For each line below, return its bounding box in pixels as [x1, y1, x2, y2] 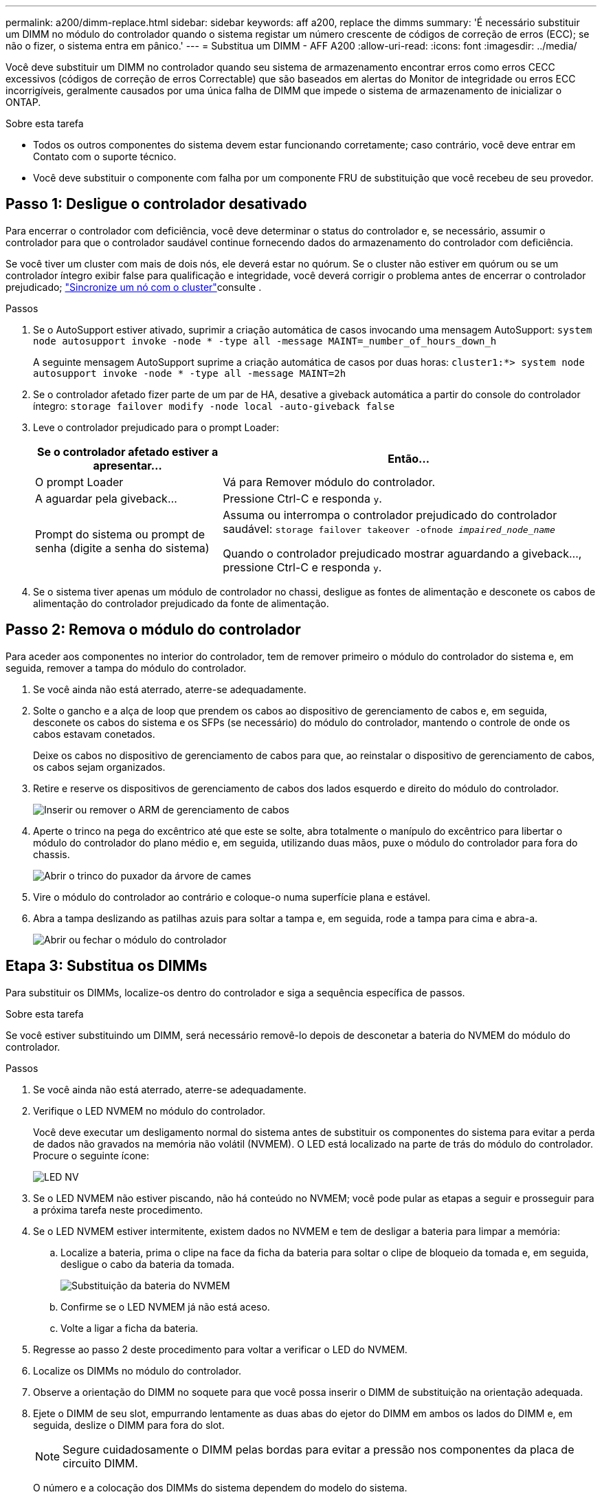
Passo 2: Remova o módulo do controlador [5, 621, 301, 639]
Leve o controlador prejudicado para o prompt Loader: [33, 421, 279, 433]
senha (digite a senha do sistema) [35, 540, 210, 555]
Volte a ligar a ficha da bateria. [60, 1322, 199, 1334]
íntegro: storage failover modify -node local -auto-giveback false [33, 400, 395, 412]
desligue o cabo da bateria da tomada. [60, 1258, 235, 1270]
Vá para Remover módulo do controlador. [223, 474, 436, 489]
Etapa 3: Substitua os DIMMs [5, 957, 208, 975]
